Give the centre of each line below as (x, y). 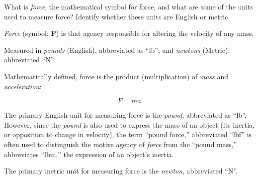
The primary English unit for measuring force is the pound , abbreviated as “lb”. (125, 115)
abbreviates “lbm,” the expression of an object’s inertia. (89, 154)
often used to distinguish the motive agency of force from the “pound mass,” (121, 144)
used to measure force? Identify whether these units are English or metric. (117, 16)
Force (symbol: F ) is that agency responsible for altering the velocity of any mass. (129, 33)
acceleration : (23, 86)
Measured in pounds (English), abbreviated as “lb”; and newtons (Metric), (117, 50)
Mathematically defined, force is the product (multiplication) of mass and (116, 76)
